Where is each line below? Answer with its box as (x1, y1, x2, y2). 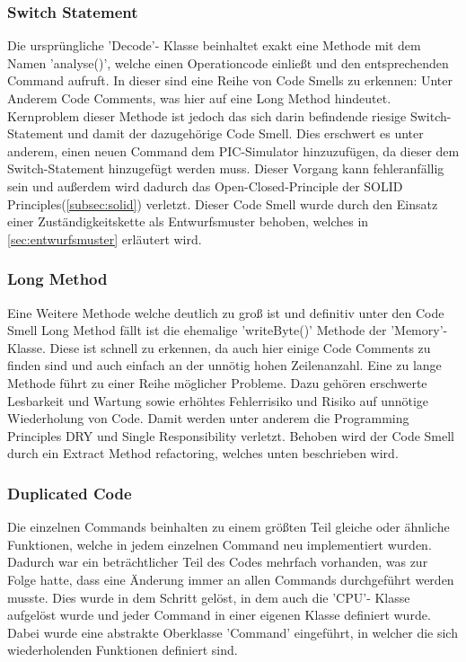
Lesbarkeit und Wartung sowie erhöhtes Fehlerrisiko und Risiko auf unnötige (7, 391, 429, 410)
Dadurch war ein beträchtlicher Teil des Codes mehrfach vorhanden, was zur (7, 552, 428, 571)
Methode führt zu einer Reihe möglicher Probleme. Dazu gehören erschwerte (7, 373, 427, 392)
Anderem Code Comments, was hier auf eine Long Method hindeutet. (7, 89, 391, 107)
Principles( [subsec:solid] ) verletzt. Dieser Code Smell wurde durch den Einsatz (7, 194, 438, 213)
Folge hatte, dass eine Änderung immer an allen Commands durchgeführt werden (7, 569, 454, 588)
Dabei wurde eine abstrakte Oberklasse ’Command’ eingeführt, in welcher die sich (7, 622, 458, 641)
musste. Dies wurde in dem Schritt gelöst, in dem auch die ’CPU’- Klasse (7, 587, 410, 606)
